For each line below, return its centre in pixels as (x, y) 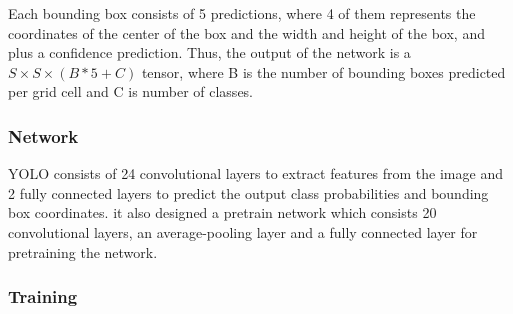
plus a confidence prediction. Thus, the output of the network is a (209, 52)
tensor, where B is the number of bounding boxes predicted (323, 71)
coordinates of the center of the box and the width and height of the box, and (246, 32)
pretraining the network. (83, 251)
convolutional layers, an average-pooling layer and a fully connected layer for (243, 231)
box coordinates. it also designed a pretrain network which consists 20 (222, 212)
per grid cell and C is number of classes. (131, 91)
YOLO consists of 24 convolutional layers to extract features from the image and (255, 173)
